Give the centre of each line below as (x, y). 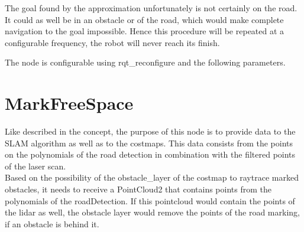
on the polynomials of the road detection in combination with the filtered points (150, 154)
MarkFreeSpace (69, 103)
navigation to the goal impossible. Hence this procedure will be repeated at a (145, 31)
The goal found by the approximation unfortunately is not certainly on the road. (151, 8)
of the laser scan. (35, 166)
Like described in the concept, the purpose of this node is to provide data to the (150, 131)
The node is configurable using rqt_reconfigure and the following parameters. (145, 62)
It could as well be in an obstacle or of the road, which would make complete (144, 19)
